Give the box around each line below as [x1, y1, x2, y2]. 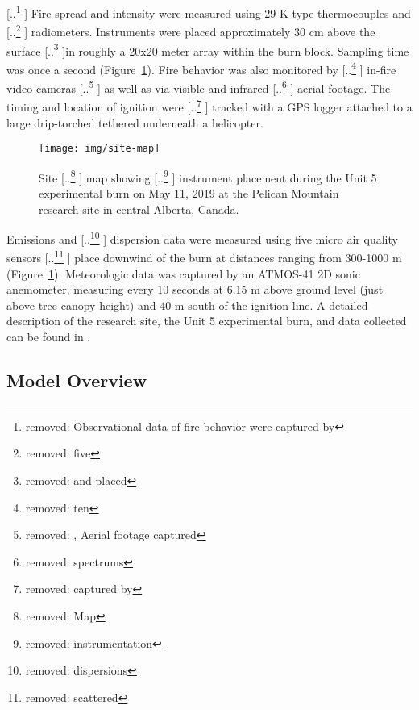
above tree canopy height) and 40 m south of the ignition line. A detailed [6, 296, 368, 313]
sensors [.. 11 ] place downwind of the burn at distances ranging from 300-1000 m [6, 247, 402, 266]
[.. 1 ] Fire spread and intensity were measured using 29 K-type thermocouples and [6, 2, 411, 21]
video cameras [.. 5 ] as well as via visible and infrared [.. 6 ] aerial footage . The [6, 77, 391, 96]
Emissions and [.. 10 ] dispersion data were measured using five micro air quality [6, 228, 398, 247]
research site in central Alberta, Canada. [39, 200, 239, 217]
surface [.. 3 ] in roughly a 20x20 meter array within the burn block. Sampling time [6, 40, 409, 59]
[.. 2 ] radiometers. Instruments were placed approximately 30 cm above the [6, 21, 375, 40]
